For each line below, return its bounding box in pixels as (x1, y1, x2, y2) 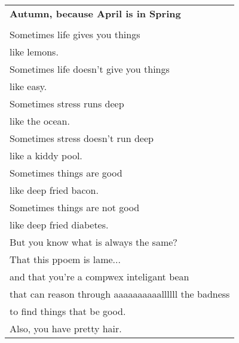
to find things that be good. (10, 304, 126, 318)
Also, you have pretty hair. (10, 322, 122, 335)
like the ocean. (10, 114, 70, 128)
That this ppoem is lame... (10, 252, 121, 266)
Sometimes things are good (10, 166, 122, 180)
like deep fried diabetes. (10, 218, 109, 231)
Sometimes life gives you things (10, 27, 140, 41)
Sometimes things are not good (10, 200, 140, 214)
